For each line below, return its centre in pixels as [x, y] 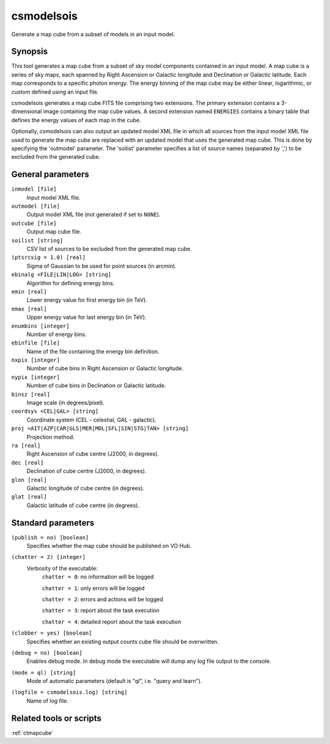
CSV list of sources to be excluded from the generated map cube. [109, 249]
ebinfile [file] [36, 343]
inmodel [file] [34, 189]
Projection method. [50, 437]
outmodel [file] [36, 206]
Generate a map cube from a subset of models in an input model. [93, 34]
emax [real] [29, 309]
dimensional [27, 111]
